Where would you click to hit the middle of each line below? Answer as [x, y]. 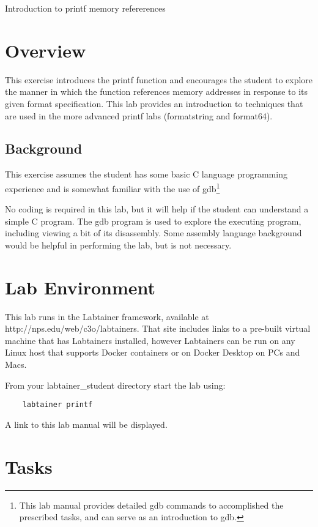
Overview [46, 50]
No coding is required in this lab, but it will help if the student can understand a [157, 209]
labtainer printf [57, 405]
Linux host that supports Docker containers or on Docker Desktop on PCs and [153, 352]
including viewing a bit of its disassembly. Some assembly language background [153, 233]
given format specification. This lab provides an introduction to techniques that [154, 103]
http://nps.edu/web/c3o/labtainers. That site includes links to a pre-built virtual [158, 328]
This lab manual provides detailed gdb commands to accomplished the [151, 505]
